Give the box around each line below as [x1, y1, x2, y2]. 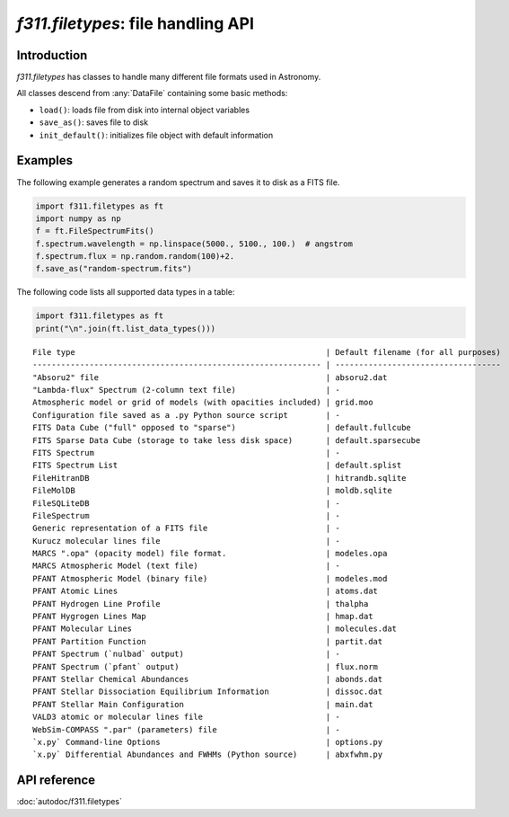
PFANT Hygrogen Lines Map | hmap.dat [32, 611, 373, 622]
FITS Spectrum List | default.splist [32, 460, 402, 471]
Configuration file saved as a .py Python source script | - [32, 410, 340, 420]
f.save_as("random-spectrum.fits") [35, 263, 192, 274]
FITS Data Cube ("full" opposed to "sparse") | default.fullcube [32, 422, 412, 433]
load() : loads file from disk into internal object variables [39, 104, 250, 115]
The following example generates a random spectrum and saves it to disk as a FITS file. [16, 176, 340, 188]
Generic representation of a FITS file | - [32, 523, 340, 534]
